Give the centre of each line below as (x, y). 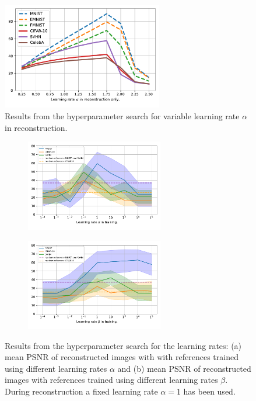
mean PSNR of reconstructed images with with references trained (122, 357)
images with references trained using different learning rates (111, 380)
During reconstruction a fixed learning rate (81, 391)
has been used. (209, 391)
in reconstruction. (36, 127)
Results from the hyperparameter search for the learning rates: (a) (123, 345)
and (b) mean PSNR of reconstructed (184, 368)
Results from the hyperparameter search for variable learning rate (122, 115)
